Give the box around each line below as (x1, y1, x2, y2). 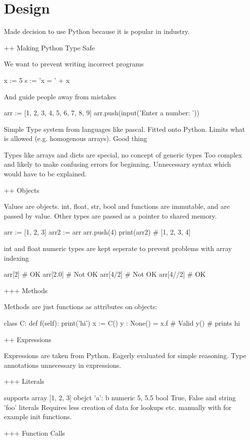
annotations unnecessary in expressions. (4, 360, 121, 370)
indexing (4, 252, 29, 263)
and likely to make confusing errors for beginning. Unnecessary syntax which (4, 159, 231, 169)
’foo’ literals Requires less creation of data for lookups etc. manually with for (4, 402, 232, 412)
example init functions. (4, 411, 72, 422)
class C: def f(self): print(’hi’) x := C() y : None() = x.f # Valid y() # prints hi (4, 318, 240, 328)
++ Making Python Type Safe (4, 42, 95, 52)
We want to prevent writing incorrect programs (4, 59, 144, 69)
